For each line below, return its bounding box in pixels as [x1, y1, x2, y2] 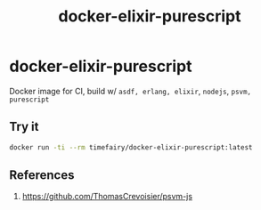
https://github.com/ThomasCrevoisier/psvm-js [21, 191, 193, 202]
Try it [9, 119, 39, 134]
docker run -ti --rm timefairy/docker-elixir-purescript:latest [9, 142, 253, 152]
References [9, 167, 75, 183]
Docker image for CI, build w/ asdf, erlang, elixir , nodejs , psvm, [9, 85, 252, 96]
